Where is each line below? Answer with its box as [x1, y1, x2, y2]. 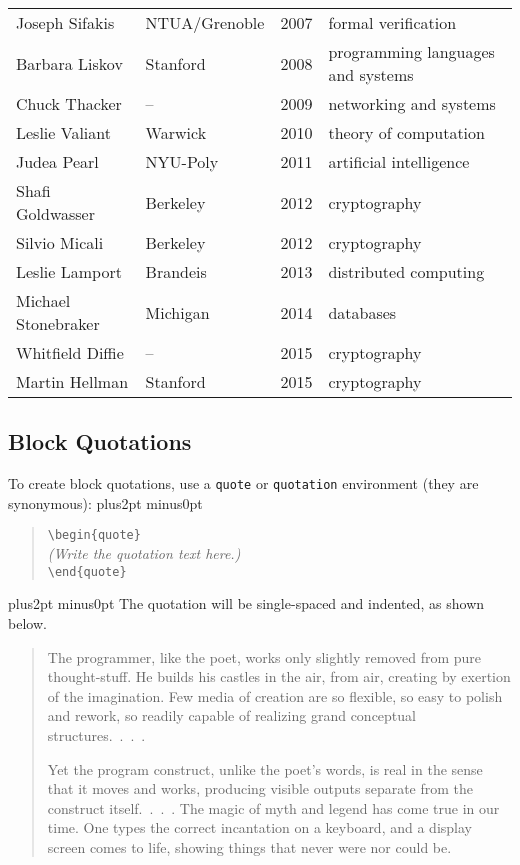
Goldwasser [16, 202, 95, 225]
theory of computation [328, 121, 485, 144]
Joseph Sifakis [16, 11, 115, 34]
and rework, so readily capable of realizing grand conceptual [47, 705, 416, 726]
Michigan [145, 300, 210, 324]
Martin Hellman [16, 370, 129, 393]
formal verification [328, 11, 457, 34]
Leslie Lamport [16, 260, 122, 283]
